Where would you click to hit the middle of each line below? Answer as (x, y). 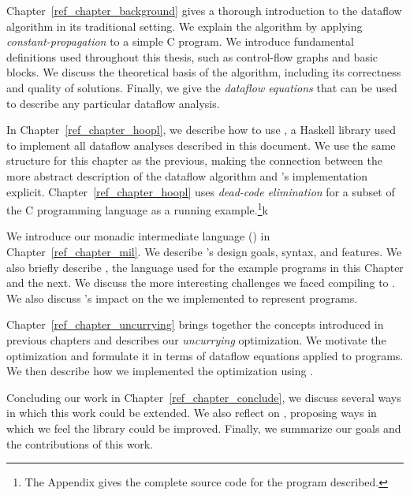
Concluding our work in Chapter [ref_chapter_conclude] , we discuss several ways (204, 397)
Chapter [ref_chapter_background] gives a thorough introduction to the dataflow (204, 10)
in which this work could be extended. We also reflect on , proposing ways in (192, 413)
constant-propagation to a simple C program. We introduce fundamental (180, 41)
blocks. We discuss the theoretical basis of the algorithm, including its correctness (204, 72)
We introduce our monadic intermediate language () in (138, 236)
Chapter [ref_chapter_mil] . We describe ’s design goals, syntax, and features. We (204, 251)
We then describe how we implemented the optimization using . (160, 371)
